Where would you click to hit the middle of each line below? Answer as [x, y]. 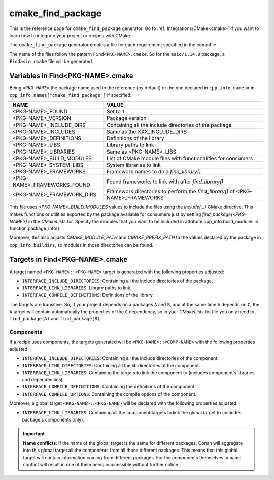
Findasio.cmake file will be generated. [51, 62]
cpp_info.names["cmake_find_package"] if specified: [71, 95]
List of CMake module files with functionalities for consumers [180, 158]
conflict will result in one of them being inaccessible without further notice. [101, 464]
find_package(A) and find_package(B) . [55, 319]
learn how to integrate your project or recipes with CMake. [71, 35]
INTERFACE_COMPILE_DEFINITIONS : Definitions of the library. [88, 295]
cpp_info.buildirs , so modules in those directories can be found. [81, 245]
